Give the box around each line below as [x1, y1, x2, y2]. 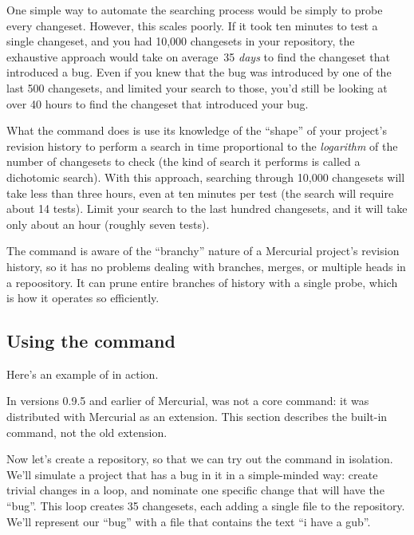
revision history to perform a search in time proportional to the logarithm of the [6, 137, 398, 154]
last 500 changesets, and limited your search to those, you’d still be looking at [6, 79, 388, 96]
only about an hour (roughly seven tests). [6, 215, 210, 232]
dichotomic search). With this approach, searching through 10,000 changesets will [6, 168, 405, 185]
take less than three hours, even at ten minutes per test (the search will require [6, 184, 394, 201]
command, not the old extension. [6, 423, 168, 440]
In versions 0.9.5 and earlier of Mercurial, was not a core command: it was [6, 392, 369, 409]
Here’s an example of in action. [6, 365, 159, 382]
